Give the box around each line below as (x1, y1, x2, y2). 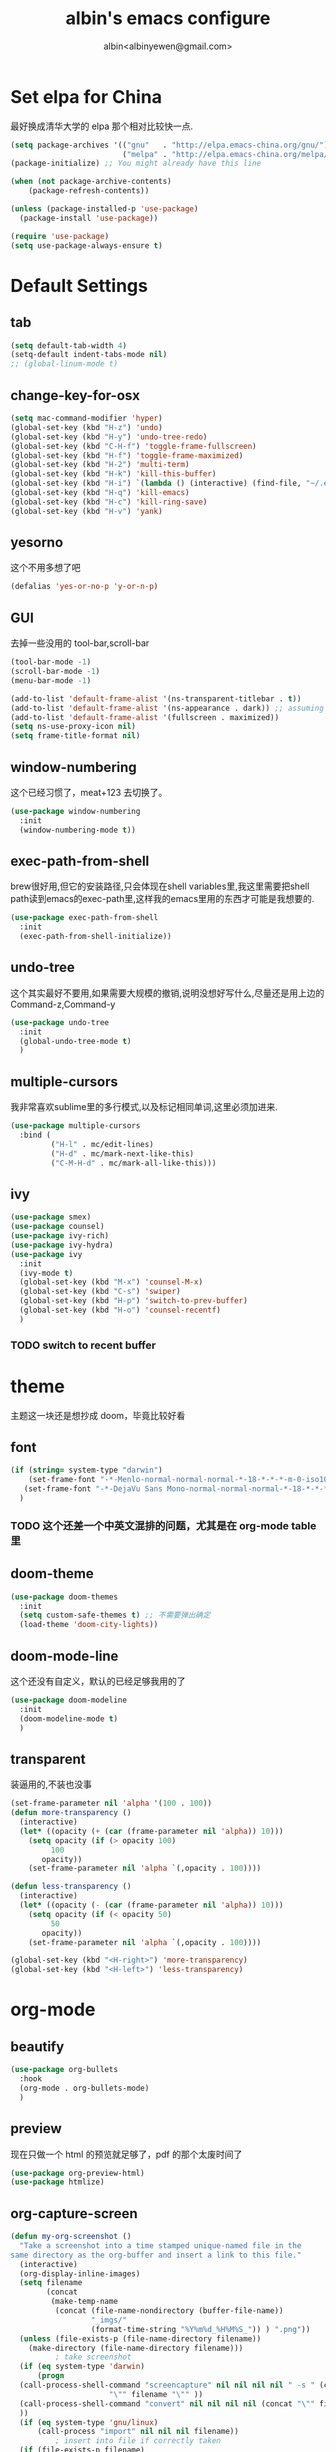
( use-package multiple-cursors (10, 1121, 141, 1131)
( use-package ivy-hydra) (10, 1240, 114, 1250)
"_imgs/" (90, 2315, 128, 2325)
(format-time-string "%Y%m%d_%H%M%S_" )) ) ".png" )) (90, 2324, 311, 2334)
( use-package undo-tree (10, 1017, 110, 1027)
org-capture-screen (10, 2205, 138, 2222)
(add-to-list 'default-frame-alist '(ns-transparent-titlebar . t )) (10, 693, 302, 704)
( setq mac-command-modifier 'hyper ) (10, 413, 163, 423)
